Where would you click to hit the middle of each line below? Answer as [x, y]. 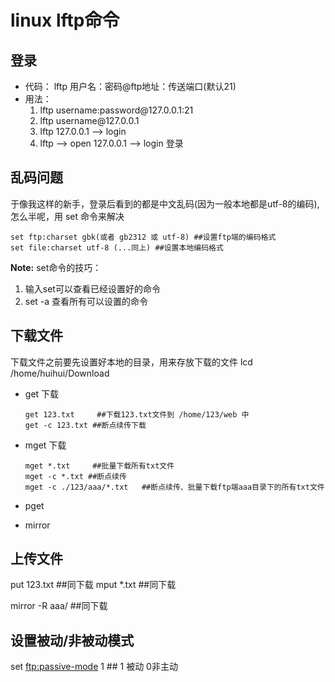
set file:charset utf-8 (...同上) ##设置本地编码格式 [117, 247]
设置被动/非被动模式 [72, 640]
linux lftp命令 [65, 20]
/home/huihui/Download [60, 373]
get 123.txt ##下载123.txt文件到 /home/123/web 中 [137, 414]
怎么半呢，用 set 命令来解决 [67, 216]
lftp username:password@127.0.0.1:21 [116, 110]
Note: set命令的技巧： [56, 267]
